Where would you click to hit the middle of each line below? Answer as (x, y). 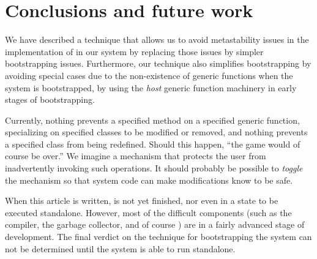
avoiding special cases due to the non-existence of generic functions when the (149, 75)
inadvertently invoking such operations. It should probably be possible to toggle (154, 168)
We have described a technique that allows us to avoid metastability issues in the (157, 39)
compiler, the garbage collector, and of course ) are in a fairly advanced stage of (155, 224)
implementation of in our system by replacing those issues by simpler (134, 51)
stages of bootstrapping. (50, 99)
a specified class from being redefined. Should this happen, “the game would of (153, 144)
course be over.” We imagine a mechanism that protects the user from (136, 156)
